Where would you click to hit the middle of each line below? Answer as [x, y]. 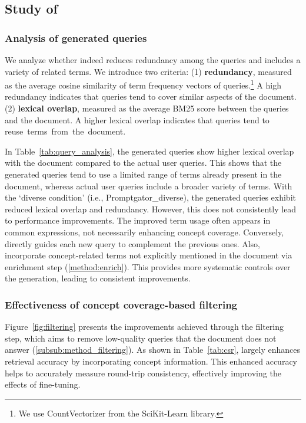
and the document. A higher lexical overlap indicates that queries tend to [137, 119]
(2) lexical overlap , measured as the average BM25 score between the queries [147, 108]
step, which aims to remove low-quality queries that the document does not [141, 338]
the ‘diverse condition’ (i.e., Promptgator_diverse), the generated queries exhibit [150, 197]
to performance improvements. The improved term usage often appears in [138, 220]
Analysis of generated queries [76, 37]
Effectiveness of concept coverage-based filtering [121, 304]
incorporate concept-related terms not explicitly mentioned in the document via [149, 255]
